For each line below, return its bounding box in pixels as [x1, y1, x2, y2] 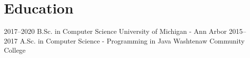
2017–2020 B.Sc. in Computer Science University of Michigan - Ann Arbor [4, 26, 227, 36]
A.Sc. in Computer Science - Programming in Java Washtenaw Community [20, 35, 245, 45]
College [4, 45, 26, 55]
